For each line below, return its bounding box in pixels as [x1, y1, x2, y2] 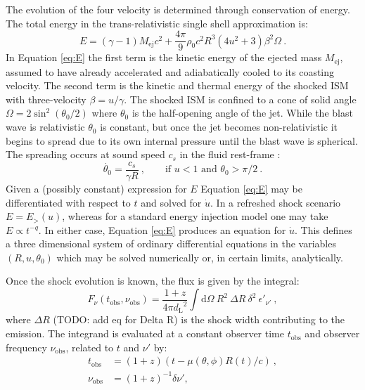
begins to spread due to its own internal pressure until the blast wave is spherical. [6, 133, 358, 148]
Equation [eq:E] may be [200, 181, 303, 195]
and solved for [141, 195, 202, 209]
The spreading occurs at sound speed [6, 147, 165, 162]
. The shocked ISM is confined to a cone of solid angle [124, 91, 357, 106]
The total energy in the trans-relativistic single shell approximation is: [6, 15, 308, 30]
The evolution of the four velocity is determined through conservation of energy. [6, 2, 350, 16]
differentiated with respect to [6, 195, 131, 209]
